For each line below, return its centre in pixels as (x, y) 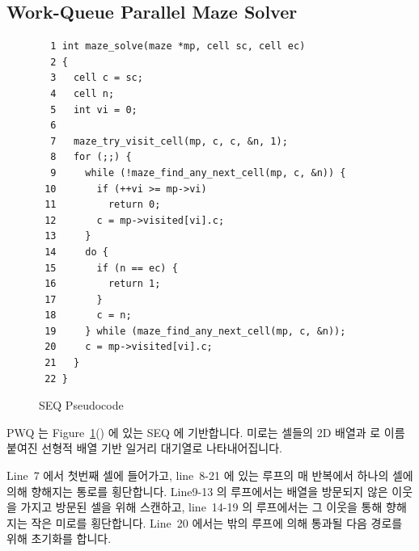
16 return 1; (103, 284)
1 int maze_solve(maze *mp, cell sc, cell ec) (178, 46)
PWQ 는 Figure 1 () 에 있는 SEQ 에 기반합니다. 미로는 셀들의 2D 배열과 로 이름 (206, 432)
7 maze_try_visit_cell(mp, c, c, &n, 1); (169, 141)
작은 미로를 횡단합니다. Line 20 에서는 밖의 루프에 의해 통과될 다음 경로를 (217, 522)
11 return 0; (103, 205)
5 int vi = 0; (94, 109)
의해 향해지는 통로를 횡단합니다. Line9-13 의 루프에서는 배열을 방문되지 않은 (197, 491)
